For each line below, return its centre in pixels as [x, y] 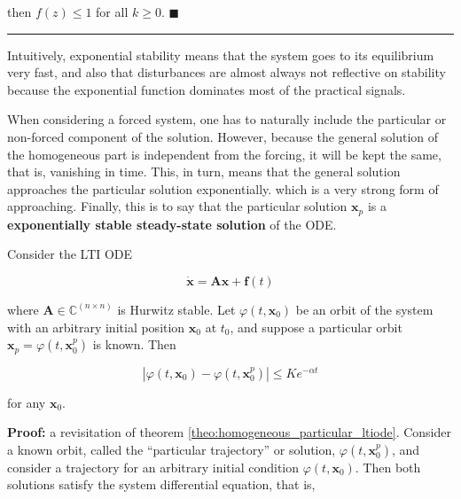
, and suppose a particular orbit [316, 327]
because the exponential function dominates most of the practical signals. [207, 89]
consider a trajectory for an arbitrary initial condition [153, 467]
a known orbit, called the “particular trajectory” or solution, [172, 449]
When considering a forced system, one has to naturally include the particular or [227, 119]
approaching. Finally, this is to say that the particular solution [177, 206]
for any [27, 402]
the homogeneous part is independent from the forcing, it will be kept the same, [224, 154]
